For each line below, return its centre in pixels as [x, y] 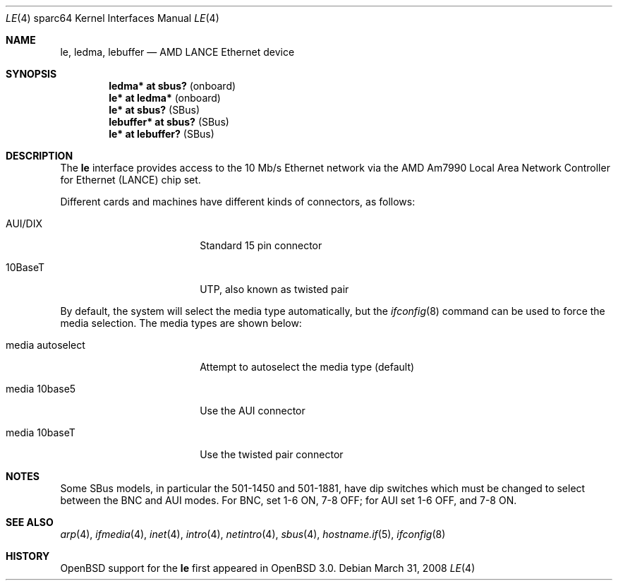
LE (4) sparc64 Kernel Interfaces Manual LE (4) [113, 18]
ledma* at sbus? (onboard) [172, 86]
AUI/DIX [24, 223]
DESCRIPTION [40, 156]
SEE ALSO [30, 522]
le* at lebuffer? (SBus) [162, 134]
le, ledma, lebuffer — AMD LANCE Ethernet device [177, 52]
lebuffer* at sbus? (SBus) [169, 122]
